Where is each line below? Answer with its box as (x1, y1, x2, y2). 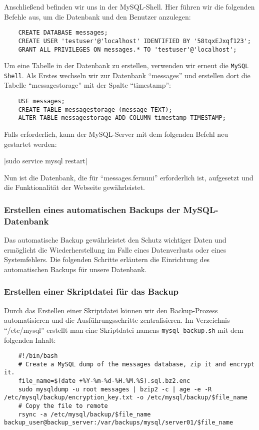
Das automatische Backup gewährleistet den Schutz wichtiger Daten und (4, 235, 226, 245)
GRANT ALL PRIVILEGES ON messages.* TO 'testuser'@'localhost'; (18, 46, 237, 53)
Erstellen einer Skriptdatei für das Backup (4, 285, 179, 298)
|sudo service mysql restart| (4, 155, 87, 166)
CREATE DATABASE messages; (18, 29, 108, 37)
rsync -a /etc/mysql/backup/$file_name (18, 410, 151, 418)
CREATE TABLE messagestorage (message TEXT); (18, 106, 172, 113)
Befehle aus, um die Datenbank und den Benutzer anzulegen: (4, 11, 191, 22)
